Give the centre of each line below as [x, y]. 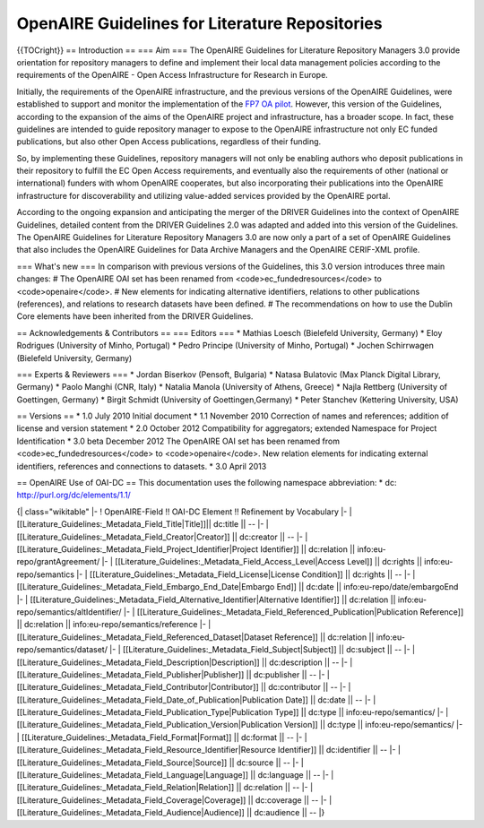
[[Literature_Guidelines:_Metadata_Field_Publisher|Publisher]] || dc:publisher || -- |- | [173, 674]
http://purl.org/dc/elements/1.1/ [74, 495]
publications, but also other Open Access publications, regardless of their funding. [169, 142]
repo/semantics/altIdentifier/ [69, 612]
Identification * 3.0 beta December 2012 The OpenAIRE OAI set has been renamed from [178, 441]
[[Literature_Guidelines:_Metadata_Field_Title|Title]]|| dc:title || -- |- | [143, 524]
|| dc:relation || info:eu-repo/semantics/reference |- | [114, 625]
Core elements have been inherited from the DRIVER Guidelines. [135, 316]
